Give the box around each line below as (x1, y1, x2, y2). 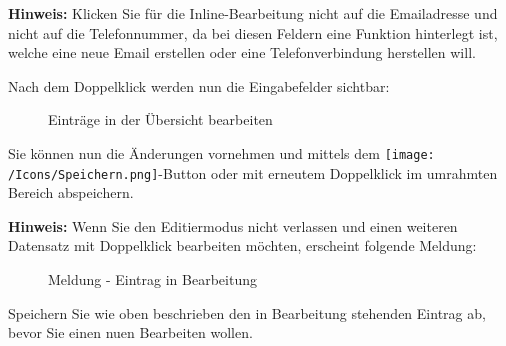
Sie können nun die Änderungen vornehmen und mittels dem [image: (8, 142, 435, 163)
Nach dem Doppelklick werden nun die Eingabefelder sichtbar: (8, 75, 390, 96)
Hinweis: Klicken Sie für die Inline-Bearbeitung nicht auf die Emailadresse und (8, 3, 498, 23)
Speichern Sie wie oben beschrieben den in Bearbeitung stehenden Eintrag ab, (8, 302, 486, 323)
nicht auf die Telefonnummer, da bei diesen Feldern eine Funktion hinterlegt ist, (8, 22, 498, 43)
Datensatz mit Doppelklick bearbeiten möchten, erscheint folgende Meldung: (8, 235, 477, 256)
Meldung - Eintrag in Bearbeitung (48, 269, 257, 290)
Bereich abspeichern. (8, 182, 134, 203)
